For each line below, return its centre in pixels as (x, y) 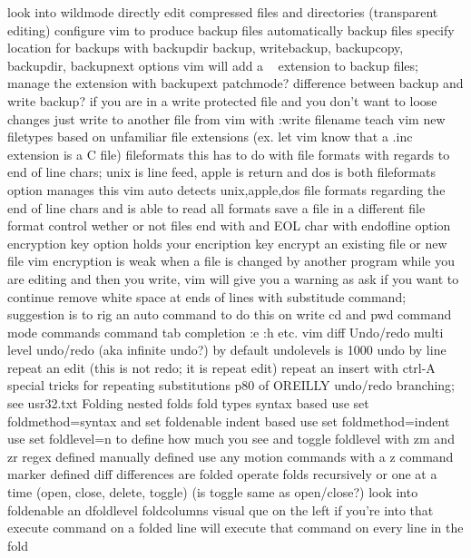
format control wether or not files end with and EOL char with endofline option (229, 225)
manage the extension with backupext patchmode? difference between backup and (235, 83)
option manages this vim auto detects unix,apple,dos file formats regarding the (226, 189)
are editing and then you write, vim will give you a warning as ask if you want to (233, 278)
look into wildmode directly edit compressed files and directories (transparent (223, 12)
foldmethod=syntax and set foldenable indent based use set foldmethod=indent (229, 421)
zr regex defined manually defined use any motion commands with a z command (231, 456)
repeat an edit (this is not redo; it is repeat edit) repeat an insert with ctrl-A (221, 367)
